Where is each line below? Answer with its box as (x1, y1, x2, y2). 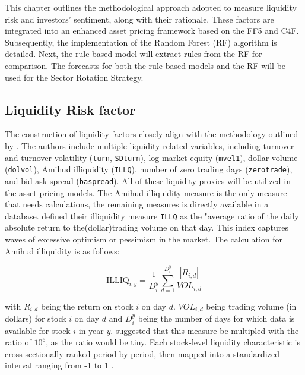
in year (78, 324, 104, 336)
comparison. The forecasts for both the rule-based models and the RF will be (5, 59, 286, 71)
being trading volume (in (206, 300, 297, 312)
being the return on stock (40, 300, 134, 312)
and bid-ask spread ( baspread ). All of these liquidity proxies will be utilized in (5, 174, 291, 187)
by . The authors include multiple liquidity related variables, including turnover (5, 139, 294, 152)
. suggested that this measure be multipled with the (110, 324, 299, 336)
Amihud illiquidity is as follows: (5, 244, 120, 257)
